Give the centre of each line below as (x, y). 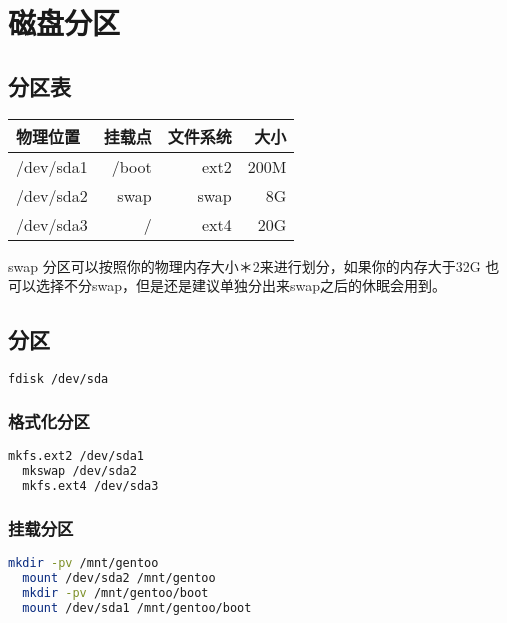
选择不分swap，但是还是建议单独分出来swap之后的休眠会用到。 (241, 285)
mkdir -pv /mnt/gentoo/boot (115, 592)
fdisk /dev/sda (58, 378)
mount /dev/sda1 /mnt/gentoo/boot (137, 607)
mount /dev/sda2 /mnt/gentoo (119, 577)
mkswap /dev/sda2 (79, 470)
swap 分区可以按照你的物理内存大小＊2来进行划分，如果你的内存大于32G (244, 265)
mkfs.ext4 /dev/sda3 (90, 485)
